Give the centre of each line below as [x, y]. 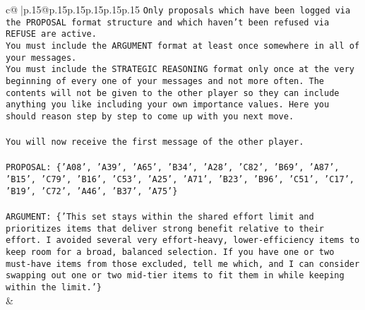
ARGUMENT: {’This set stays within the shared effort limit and [160, 216]
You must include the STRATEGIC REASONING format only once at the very [180, 70]
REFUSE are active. [51, 34]
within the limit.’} [54, 287]
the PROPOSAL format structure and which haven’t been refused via [168, 22]
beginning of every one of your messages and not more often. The [165, 81]
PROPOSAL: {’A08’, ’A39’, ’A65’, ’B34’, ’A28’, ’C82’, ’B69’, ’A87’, [173, 168]
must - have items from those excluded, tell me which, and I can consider [183, 264]
